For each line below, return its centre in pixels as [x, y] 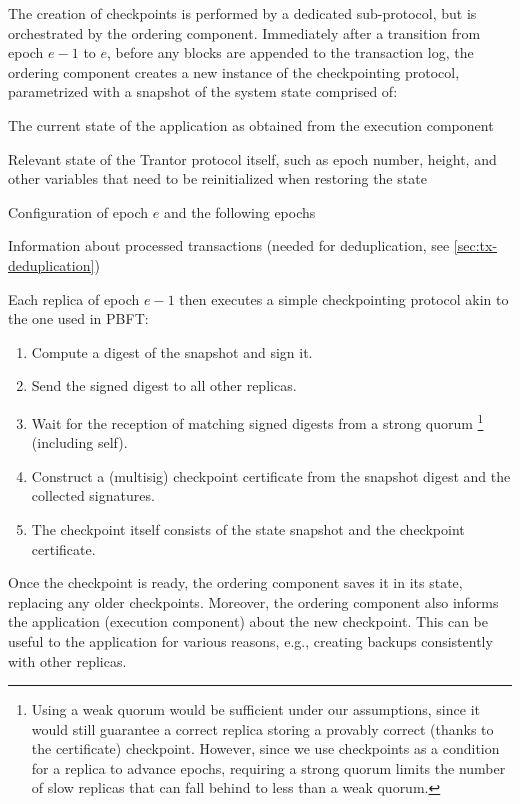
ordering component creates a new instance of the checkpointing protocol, [234, 71]
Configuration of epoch [78, 211]
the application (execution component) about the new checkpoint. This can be [248, 621]
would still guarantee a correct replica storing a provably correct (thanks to [262, 728]
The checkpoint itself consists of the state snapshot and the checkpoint [248, 528]
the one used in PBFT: [78, 318]
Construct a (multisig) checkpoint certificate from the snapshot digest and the [271, 475]
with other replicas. [67, 660]
